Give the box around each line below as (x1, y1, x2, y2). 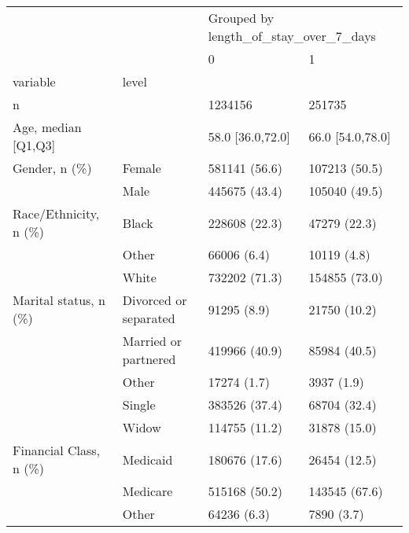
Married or (122, 332, 182, 350)
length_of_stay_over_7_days (208, 27, 376, 45)
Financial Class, (13, 441, 101, 459)
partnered (122, 350, 176, 368)
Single (122, 395, 156, 414)
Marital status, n (13, 291, 106, 309)
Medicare (122, 482, 173, 500)
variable (13, 72, 56, 90)
